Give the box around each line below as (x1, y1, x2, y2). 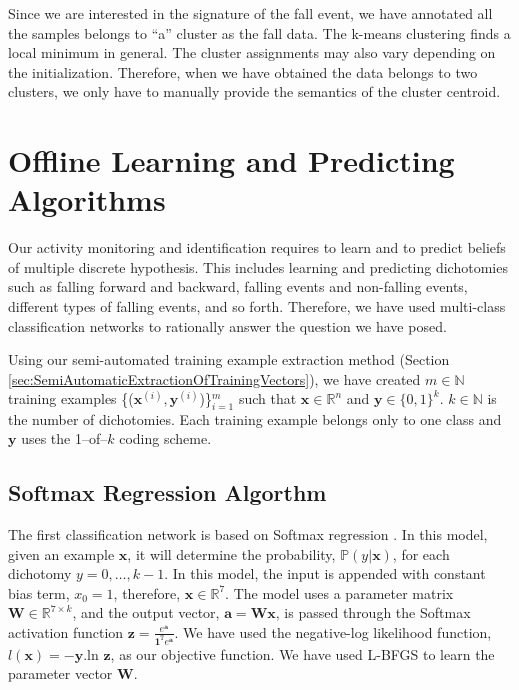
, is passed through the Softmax (275, 602, 471, 623)
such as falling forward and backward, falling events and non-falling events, (8, 276, 468, 297)
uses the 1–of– (21, 428, 108, 449)
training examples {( (8, 388, 134, 409)
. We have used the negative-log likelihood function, (174, 621, 492, 642)
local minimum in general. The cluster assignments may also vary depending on (8, 42, 496, 63)
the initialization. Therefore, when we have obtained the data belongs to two (8, 61, 478, 82)
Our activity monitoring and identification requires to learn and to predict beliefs (8, 237, 506, 258)
